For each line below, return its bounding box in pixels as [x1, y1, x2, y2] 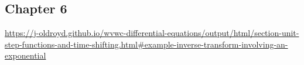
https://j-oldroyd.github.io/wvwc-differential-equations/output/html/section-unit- [5, 27, 299, 39]
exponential [5, 49, 46, 62]
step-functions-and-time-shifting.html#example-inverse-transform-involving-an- [5, 38, 288, 50]
